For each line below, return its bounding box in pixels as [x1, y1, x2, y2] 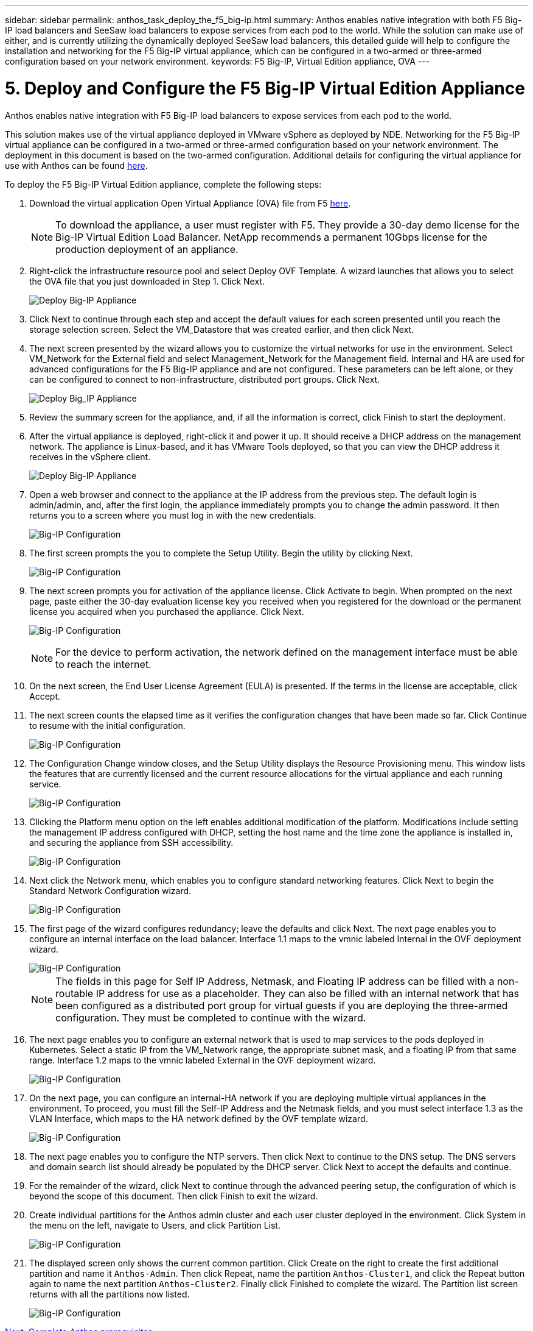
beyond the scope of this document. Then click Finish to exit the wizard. [29, 1190, 318, 1201]
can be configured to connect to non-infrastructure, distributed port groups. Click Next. [29, 374, 380, 385]
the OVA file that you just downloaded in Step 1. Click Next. [29, 275, 265, 286]
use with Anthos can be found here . [5, 160, 148, 171]
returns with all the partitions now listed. [29, 1288, 190, 1299]
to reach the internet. [55, 658, 152, 670]
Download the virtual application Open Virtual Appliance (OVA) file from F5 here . [29, 197, 351, 208]
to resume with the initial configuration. [29, 720, 186, 731]
